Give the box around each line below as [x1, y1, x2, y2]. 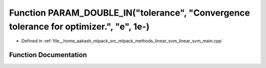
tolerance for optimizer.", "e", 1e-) [9, 21, 150, 32]
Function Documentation [9, 51, 87, 59]
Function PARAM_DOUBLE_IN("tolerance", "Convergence [9, 7, 250, 18]
